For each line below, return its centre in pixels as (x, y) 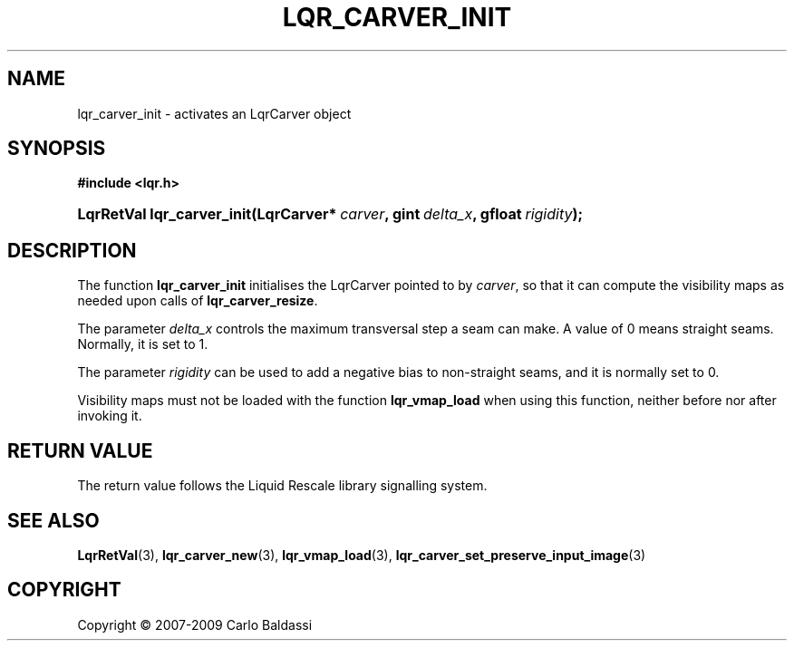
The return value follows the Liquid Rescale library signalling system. (282, 486)
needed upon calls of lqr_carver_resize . (198, 301)
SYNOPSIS (57, 149)
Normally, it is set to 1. (143, 344)
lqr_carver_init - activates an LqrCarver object (214, 113)
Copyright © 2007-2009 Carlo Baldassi (195, 624)
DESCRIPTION (72, 250)
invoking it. (110, 416)
